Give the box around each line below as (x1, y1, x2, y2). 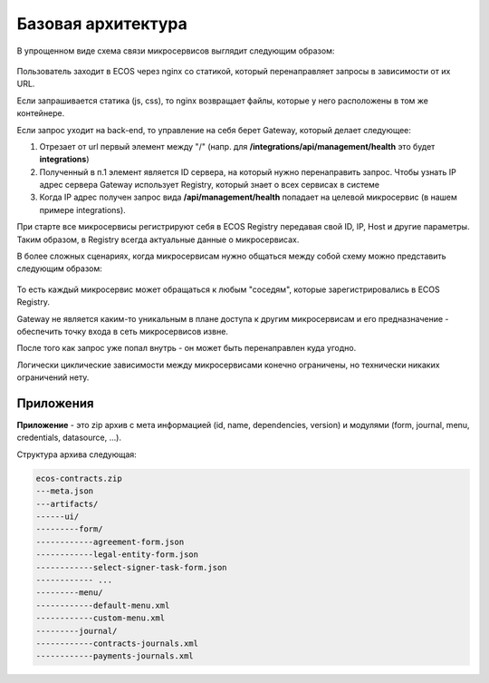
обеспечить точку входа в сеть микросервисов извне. (16, 326, 228, 337)
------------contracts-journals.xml (35, 638, 199, 649)
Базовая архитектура (16, 14, 187, 34)
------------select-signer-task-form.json (35, 562, 227, 572)
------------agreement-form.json (35, 536, 185, 547)
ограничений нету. (16, 372, 90, 383)
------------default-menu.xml (35, 600, 170, 610)
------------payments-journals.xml (35, 651, 194, 661)
